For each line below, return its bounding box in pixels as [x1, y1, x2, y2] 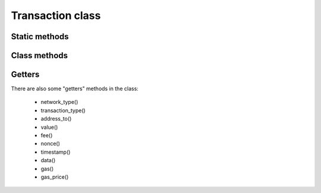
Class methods [11, 50, 68, 61]
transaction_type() [40, 107, 86, 114]
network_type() [40, 99, 78, 106]
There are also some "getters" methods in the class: [11, 85, 139, 92]
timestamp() [40, 148, 71, 156]
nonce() [40, 140, 61, 147]
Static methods [11, 31, 69, 42]
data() [40, 157, 56, 164]
